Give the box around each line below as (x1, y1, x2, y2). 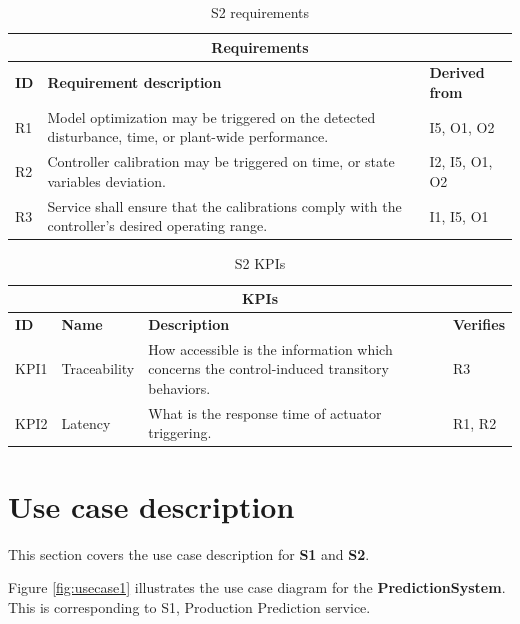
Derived (429, 62, 485, 83)
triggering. (148, 422, 212, 443)
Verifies (453, 313, 505, 334)
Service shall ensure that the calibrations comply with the (47, 195, 402, 216)
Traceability (61, 358, 135, 379)
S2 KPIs (234, 253, 286, 274)
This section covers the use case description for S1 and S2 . (8, 543, 370, 564)
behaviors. (148, 377, 211, 398)
